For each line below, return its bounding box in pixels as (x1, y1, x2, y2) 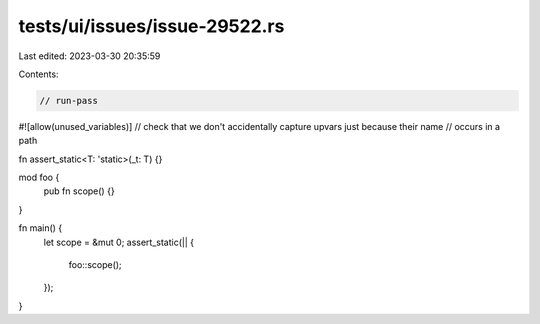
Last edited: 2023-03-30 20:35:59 (18, 50, 161, 62)
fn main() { (18, 222, 63, 234)
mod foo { (18, 171, 60, 184)
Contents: (18, 68, 59, 80)
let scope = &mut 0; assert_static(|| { (43, 236, 195, 248)
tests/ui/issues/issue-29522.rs (18, 15, 285, 37)
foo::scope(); (68, 259, 122, 271)
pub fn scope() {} (43, 185, 115, 197)
